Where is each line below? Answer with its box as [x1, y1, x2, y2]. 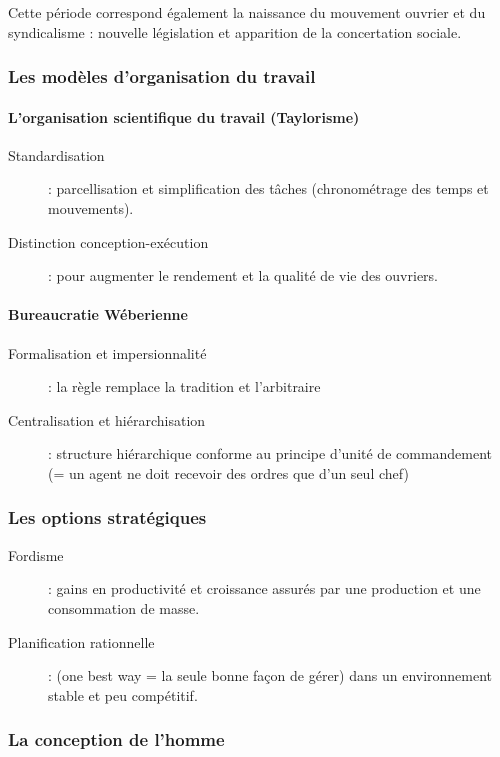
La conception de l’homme [8, 727, 225, 752]
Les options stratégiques [8, 505, 207, 530]
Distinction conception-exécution [8, 231, 209, 252]
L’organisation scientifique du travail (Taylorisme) [8, 106, 360, 127]
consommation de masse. [48, 597, 200, 618]
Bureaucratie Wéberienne [8, 304, 188, 325]
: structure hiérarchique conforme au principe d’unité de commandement [48, 443, 493, 464]
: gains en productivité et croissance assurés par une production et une [48, 578, 481, 599]
